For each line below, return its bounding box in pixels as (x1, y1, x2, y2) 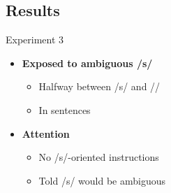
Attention (22, 126, 70, 141)
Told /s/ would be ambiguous (38, 173, 165, 187)
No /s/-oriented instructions (38, 150, 159, 164)
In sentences (38, 102, 91, 117)
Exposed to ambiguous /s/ (22, 55, 153, 70)
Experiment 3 (6, 32, 64, 47)
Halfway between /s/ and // (38, 79, 161, 94)
